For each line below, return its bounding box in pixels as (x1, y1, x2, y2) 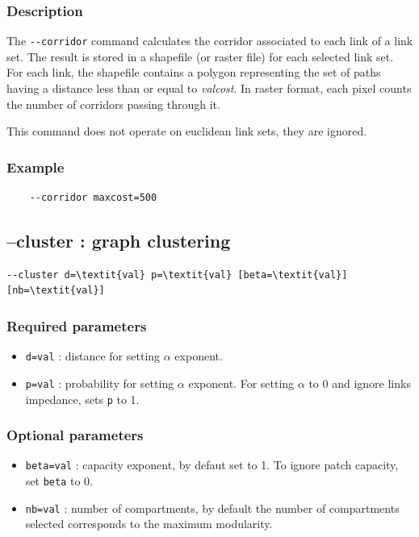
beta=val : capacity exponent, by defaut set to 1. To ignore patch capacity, (25, 456, 399, 473)
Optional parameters (6, 425, 144, 445)
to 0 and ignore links (308, 374, 411, 391)
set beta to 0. (25, 472, 93, 489)
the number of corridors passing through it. (6, 95, 220, 112)
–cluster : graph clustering (6, 228, 231, 253)
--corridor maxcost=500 (29, 192, 157, 204)
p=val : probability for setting (25, 374, 174, 391)
